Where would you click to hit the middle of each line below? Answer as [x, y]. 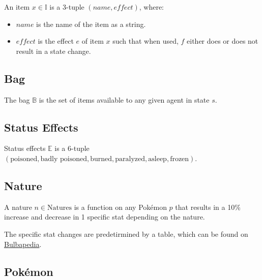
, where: [152, 7]
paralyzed [130, 159]
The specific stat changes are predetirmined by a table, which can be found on [126, 234]
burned [101, 159]
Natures [60, 208]
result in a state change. [53, 51]
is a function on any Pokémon [120, 207]
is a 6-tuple [72, 148]
